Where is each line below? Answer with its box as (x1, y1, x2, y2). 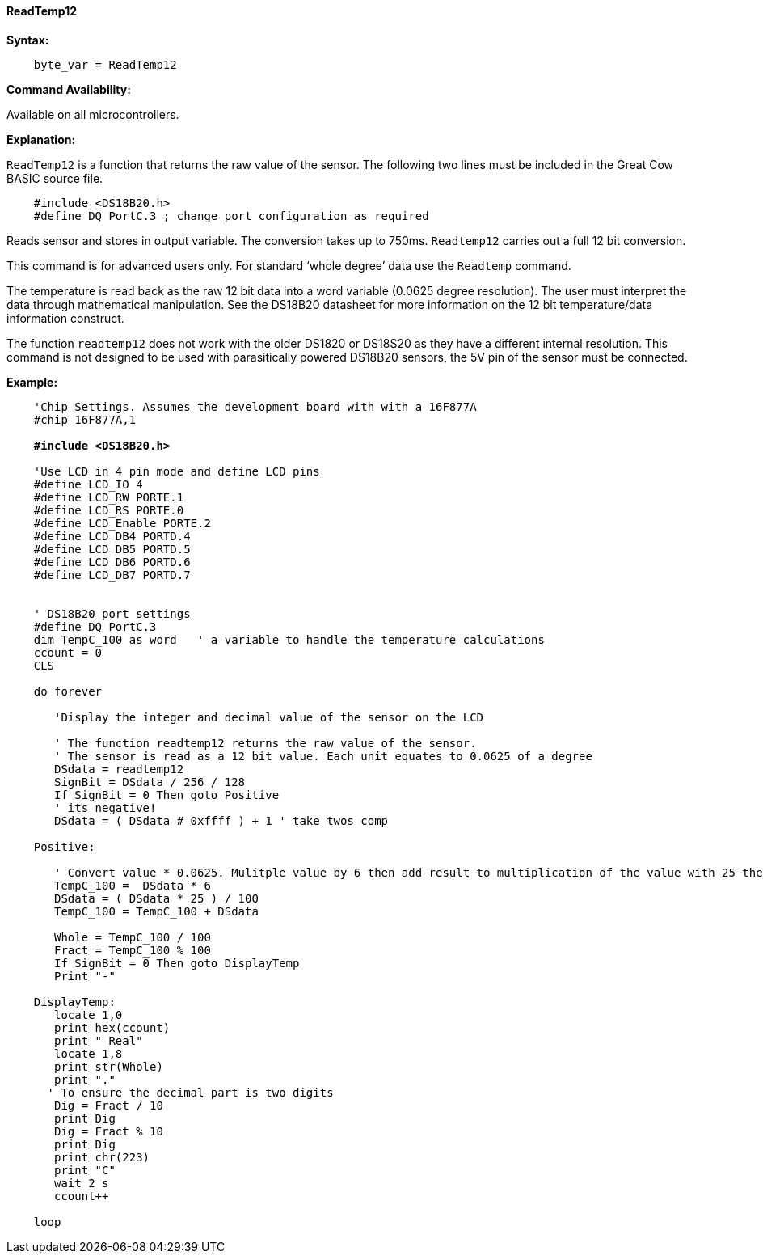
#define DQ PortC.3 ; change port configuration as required (33, 209, 429, 222)
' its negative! (54, 801, 157, 814)
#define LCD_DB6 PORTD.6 (33, 555, 191, 569)
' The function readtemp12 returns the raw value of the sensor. (54, 736, 477, 750)
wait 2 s (54, 1176, 109, 1190)
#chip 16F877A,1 (33, 412, 137, 426)
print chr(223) (54, 1150, 150, 1164)
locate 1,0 (54, 1008, 123, 1021)
